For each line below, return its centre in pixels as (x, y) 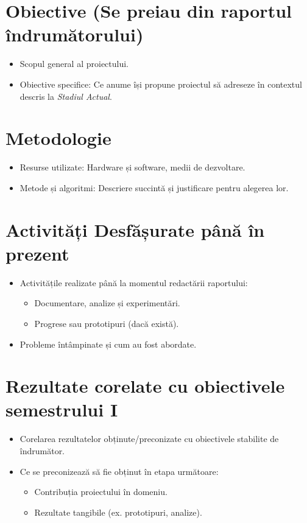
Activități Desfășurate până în (135, 229)
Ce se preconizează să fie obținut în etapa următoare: (119, 471)
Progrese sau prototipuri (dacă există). (107, 323)
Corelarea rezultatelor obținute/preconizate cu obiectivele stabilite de (149, 439)
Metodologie (58, 138)
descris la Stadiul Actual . (66, 96)
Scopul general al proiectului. (74, 64)
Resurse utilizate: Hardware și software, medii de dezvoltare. (132, 167)
